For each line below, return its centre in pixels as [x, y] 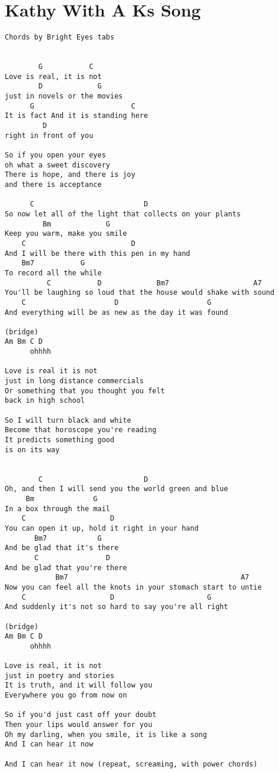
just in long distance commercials [74, 381]
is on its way [32, 450]
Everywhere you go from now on [66, 695]
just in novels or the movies [64, 96]
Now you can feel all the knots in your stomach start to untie [133, 587]
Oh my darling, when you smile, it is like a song [106, 734]
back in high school [45, 401]
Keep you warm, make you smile [66, 234]
